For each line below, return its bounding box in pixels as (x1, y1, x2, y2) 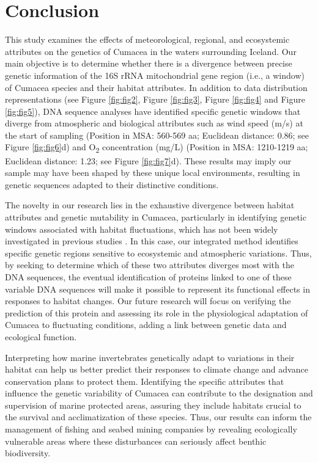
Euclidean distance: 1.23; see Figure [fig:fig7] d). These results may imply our (5, 154, 292, 167)
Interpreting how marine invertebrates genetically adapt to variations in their (5, 351, 295, 363)
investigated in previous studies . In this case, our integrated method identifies (5, 235, 298, 247)
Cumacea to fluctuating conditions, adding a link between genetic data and (5, 318, 287, 331)
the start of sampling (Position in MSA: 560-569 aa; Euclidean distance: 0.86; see (5, 128, 309, 141)
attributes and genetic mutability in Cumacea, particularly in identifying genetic (5, 210, 306, 223)
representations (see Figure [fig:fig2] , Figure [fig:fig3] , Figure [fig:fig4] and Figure (5, 93, 305, 106)
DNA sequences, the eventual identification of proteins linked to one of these (5, 270, 292, 283)
